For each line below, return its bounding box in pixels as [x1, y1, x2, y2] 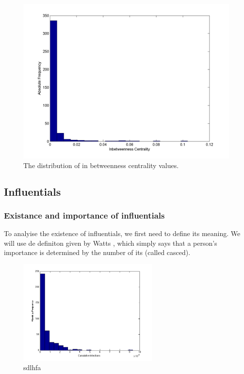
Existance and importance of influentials [4, 209, 165, 221]
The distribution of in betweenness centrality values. [23, 160, 179, 170]
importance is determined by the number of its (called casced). [4, 247, 191, 257]
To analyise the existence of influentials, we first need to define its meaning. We [4, 228, 241, 238]
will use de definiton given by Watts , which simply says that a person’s [4, 238, 217, 248]
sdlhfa [23, 362, 41, 373]
